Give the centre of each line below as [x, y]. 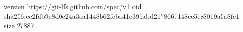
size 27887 [19, 25]
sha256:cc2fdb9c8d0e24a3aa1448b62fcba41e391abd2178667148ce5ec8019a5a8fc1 [122, 16]
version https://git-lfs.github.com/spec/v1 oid [73, 6]
